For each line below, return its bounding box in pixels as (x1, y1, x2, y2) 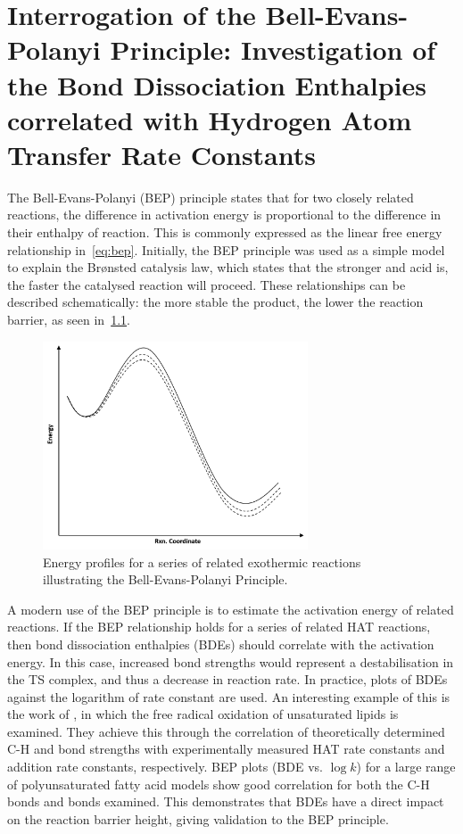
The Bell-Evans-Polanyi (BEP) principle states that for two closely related (7, 187, 414, 206)
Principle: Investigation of (110, 31, 436, 68)
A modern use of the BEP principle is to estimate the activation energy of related (7, 599, 454, 618)
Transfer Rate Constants (7, 136, 316, 172)
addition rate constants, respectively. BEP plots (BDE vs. (7, 757, 323, 776)
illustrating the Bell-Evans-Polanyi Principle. (43, 570, 288, 589)
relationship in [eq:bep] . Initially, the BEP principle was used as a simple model (7, 240, 445, 259)
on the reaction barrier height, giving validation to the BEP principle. (7, 809, 389, 828)
